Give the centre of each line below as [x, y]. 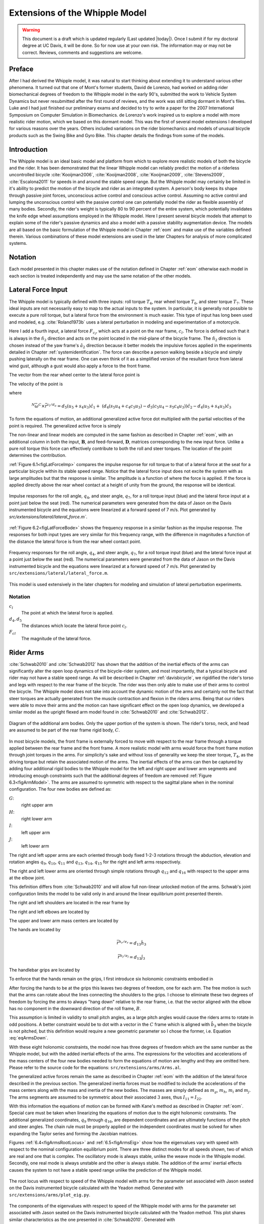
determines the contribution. [38, 455]
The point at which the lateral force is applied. [67, 612]
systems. [18, 243]
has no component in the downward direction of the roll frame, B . [75, 1008]
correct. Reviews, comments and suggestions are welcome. [82, 52]
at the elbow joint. [27, 878]
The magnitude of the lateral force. [56, 638]
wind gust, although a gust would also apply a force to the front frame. [80, 366]
